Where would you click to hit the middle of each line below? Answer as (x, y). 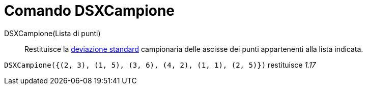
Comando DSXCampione (90, 11)
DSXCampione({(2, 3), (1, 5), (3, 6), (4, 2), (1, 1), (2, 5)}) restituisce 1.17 (160, 65)
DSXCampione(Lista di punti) (52, 33)
